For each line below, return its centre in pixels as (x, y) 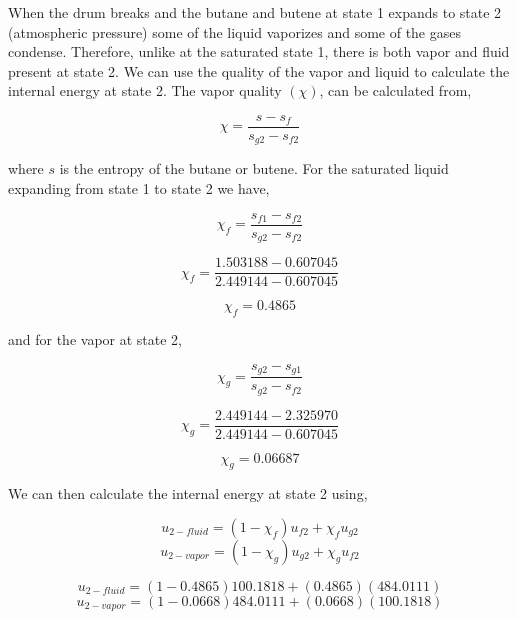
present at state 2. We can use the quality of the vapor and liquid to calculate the (259, 70)
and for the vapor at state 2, (95, 339)
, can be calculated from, (395, 90)
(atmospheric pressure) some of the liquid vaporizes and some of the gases (234, 31)
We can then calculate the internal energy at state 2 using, (188, 493)
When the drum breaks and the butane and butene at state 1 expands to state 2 (255, 12)
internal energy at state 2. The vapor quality (145, 90)
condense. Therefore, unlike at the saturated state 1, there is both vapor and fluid (259, 51)
